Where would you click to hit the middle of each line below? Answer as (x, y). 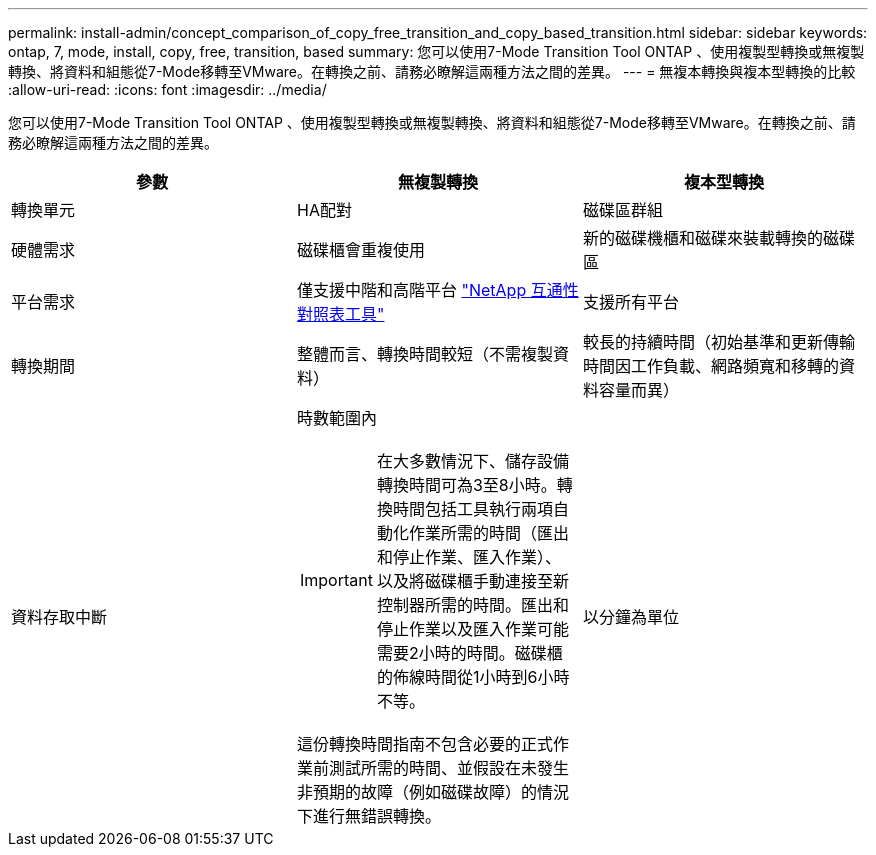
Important (336, 580)
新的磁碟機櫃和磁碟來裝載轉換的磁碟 (718, 238)
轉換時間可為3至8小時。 (466, 485)
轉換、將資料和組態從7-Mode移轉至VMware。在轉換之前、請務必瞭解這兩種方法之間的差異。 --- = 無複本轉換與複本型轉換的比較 (432, 71)
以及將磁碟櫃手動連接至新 (472, 581)
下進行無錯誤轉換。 (368, 816)
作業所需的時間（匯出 (488, 533)
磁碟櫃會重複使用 (360, 250)
